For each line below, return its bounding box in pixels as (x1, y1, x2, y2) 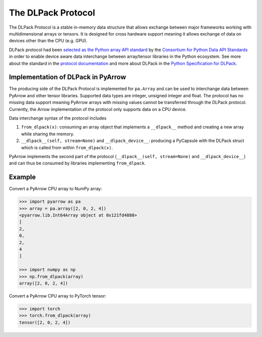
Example (9, 173, 36, 181)
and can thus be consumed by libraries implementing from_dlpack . (9, 160, 146, 166)
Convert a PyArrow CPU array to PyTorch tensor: (9, 293, 107, 299)
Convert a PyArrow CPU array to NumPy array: (9, 186, 102, 192)
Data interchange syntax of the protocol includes (9, 115, 107, 121)
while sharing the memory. (21, 131, 75, 137)
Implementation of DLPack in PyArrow (9, 73, 126, 81)
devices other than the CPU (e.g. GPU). (9, 38, 87, 44)
